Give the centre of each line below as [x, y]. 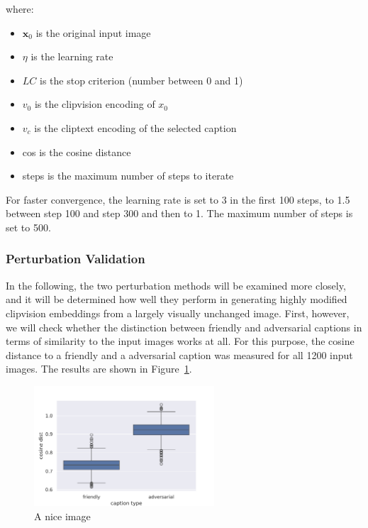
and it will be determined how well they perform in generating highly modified [177, 299]
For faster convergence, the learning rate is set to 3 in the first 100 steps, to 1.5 [178, 199]
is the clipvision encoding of [95, 104]
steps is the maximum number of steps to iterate [128, 176]
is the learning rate [72, 56]
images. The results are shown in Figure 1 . [99, 369]
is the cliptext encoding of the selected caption [135, 127]
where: [20, 9]
